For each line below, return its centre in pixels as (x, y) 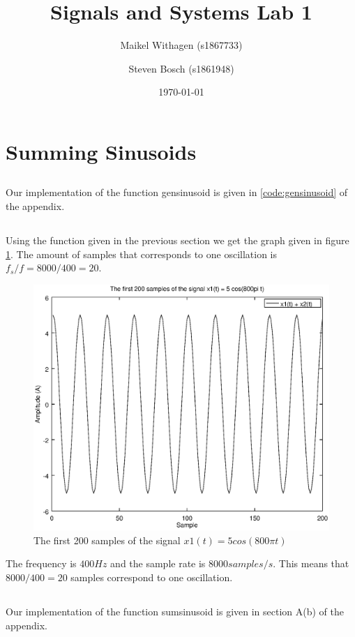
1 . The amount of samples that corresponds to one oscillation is (142, 254)
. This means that (311, 563)
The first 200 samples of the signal (107, 540)
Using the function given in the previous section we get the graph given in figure (177, 240)
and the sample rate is (158, 563)
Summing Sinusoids (101, 151)
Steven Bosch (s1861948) (181, 68)
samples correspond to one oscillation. (152, 577)
